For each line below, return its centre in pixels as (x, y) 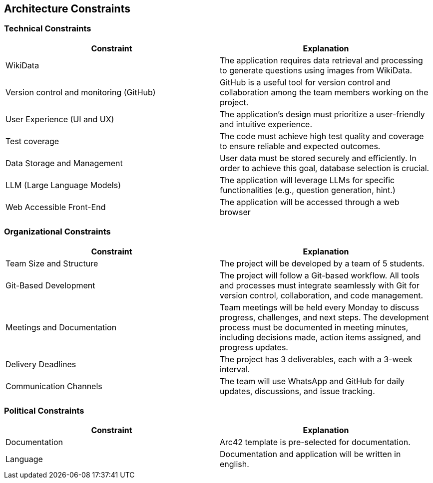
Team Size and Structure (52, 263)
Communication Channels (54, 386)
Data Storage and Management (64, 163)
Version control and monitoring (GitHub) (81, 92)
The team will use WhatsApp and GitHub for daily (312, 381)
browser (235, 212)
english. (234, 464)
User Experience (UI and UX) (60, 119)
